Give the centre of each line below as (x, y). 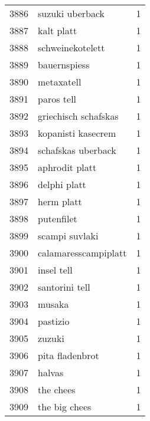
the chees (57, 389)
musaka (53, 304)
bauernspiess (64, 65)
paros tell (57, 99)
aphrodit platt (67, 167)
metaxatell (60, 82)
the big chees (65, 407)
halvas (51, 372)
